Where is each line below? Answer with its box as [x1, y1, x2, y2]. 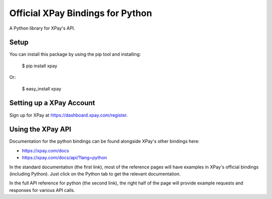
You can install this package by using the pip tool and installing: [9, 51, 141, 57]
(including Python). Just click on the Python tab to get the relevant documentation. [9, 171, 181, 177]
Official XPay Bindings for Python [9, 8, 152, 19]
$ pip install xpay [22, 63, 57, 69]
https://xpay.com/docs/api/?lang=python [22, 155, 107, 161]
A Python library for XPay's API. [9, 25, 76, 31]
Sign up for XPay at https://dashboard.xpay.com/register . [9, 112, 128, 118]
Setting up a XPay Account [9, 98, 95, 108]
